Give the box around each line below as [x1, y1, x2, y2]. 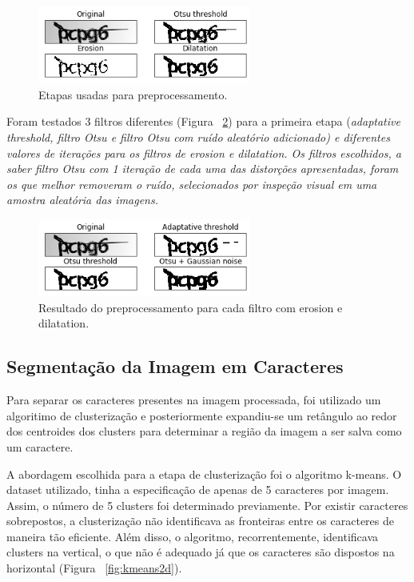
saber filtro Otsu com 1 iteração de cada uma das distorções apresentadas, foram [6, 160, 399, 177]
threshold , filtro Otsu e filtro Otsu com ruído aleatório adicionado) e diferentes [6, 128, 390, 145]
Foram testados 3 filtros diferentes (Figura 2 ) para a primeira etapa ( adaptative [6, 113, 400, 130]
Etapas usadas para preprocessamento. [38, 86, 228, 102]
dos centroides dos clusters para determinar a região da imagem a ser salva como [6, 423, 402, 440]
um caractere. [6, 438, 74, 455]
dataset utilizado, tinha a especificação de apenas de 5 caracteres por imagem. [6, 481, 389, 498]
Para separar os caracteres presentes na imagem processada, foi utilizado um [6, 391, 381, 408]
